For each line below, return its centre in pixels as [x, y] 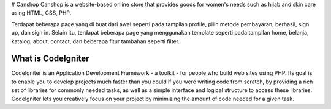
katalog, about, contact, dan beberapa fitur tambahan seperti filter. [96, 41]
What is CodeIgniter [50, 59]
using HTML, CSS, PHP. [41, 13]
